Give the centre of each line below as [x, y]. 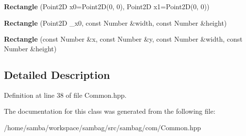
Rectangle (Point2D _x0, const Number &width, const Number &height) [115, 23]
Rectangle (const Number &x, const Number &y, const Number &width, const [123, 39]
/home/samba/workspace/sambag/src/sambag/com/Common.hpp [103, 127]
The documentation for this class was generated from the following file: [110, 111]
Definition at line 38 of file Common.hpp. [65, 95]
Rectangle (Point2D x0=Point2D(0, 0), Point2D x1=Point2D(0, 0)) [107, 6]
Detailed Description [57, 74]
